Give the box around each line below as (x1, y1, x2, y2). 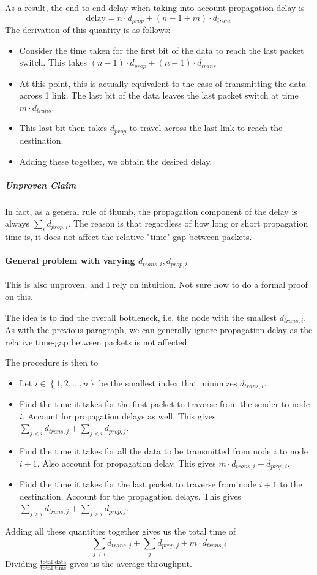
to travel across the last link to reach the (129, 121, 283, 134)
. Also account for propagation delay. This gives (37, 456, 216, 469)
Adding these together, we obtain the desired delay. (19, 154, 212, 167)
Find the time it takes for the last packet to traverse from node (19, 478, 256, 490)
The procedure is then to (5, 356, 99, 369)
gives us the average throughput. (70, 557, 192, 570)
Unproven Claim (5, 178, 76, 191)
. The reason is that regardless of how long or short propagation (68, 217, 308, 230)
